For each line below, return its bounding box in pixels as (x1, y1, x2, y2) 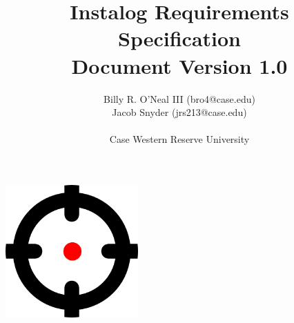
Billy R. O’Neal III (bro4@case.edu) (104, 91, 255, 106)
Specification (118, 24, 241, 52)
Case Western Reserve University (109, 132, 250, 146)
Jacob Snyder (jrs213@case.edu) (112, 105, 247, 119)
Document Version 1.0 (71, 51, 288, 79)
